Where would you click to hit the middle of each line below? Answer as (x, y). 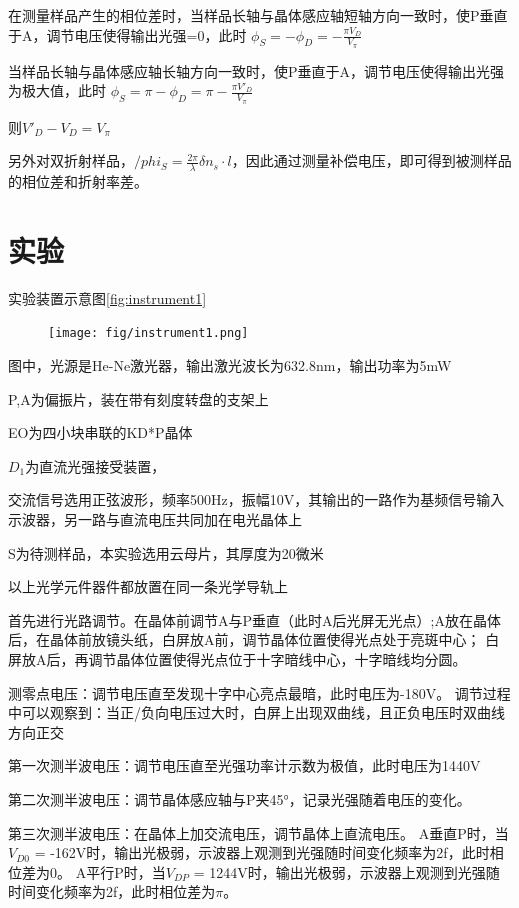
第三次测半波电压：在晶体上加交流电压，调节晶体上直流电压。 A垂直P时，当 (258, 832)
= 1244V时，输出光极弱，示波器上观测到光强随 (346, 871)
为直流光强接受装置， (95, 465)
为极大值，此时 (57, 90)
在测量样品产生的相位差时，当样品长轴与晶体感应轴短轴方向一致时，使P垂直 (258, 15)
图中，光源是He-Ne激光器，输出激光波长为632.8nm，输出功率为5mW (230, 365)
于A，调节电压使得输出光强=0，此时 (127, 34)
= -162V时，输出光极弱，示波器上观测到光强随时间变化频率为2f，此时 (262, 852)
